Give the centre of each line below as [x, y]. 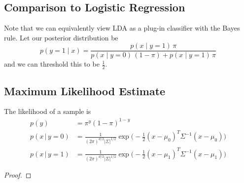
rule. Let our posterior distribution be [61, 37]
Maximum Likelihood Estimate [85, 91]
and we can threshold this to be [52, 64]
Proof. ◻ [18, 175]
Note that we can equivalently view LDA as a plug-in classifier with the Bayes [122, 28]
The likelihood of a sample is [48, 111]
